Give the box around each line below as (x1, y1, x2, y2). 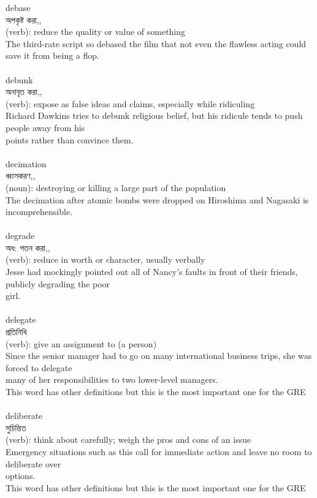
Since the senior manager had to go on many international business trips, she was (6, 349, 312, 362)
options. (6, 469, 36, 482)
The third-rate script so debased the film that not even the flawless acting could (6, 37, 307, 50)
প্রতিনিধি (6, 325, 27, 338)
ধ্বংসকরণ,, (6, 169, 36, 182)
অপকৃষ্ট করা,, (6, 13, 42, 26)
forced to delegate (6, 361, 72, 374)
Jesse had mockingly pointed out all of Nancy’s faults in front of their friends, (6, 265, 298, 278)
